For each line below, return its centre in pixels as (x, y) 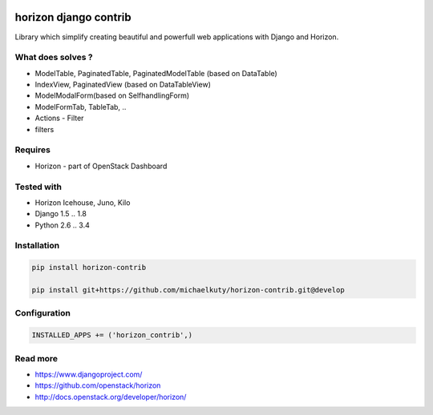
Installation (37, 246)
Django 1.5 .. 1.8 (61, 214)
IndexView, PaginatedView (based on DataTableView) (123, 85)
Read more (36, 358)
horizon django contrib (73, 17)
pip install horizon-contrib (89, 268)
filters (45, 129)
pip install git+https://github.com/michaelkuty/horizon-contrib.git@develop (188, 290)
